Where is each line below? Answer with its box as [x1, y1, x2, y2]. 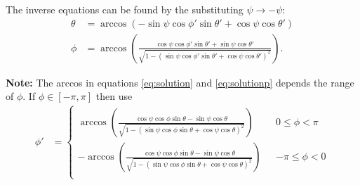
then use [95, 89, 133, 103]
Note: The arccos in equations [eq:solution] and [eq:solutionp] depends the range [6, 75, 354, 89]
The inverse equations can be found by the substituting [6, 2, 244, 16]
